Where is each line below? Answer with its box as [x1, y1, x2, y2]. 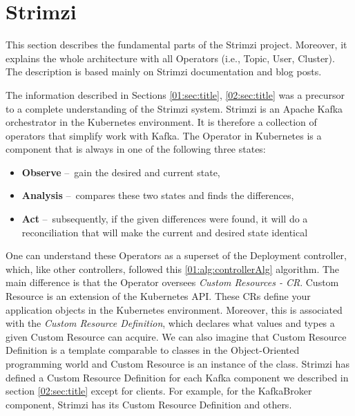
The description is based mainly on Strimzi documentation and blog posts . [6, 64, 322, 79]
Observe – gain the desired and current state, [21, 164, 220, 179]
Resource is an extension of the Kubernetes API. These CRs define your [6, 289, 311, 303]
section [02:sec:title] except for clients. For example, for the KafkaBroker [6, 384, 312, 398]
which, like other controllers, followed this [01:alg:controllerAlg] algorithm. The [6, 261, 340, 276]
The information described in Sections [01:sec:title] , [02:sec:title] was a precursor [6, 87, 345, 102]
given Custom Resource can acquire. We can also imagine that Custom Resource [6, 329, 347, 343]
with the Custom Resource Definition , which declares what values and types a [6, 316, 335, 330]
